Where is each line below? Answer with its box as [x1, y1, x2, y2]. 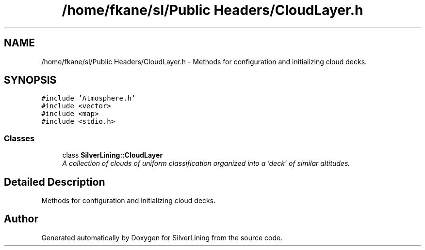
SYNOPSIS [4, 74, 57, 87]
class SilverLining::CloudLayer [62, 151, 163, 160]
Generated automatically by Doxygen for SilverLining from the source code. [41, 233, 283, 242]
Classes [4, 133, 35, 143]
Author [4, 213, 38, 225]
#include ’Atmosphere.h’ [41, 94, 136, 103]
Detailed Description [4, 176, 105, 188]
